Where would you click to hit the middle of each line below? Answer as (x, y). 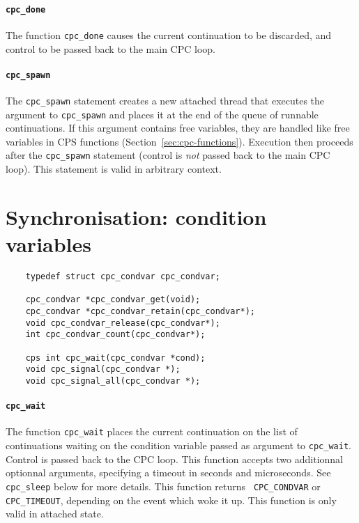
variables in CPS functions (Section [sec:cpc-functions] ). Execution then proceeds (179, 141)
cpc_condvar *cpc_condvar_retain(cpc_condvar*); (140, 311)
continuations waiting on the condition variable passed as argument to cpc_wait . (178, 445)
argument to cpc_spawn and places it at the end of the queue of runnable (162, 114)
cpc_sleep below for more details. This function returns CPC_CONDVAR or (163, 486)
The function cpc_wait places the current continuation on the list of (152, 431)
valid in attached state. (55, 514)
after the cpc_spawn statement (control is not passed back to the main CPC (168, 155)
